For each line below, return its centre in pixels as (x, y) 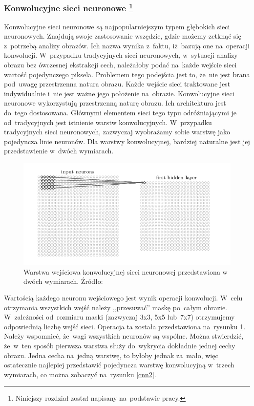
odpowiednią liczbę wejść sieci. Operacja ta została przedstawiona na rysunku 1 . (125, 326)
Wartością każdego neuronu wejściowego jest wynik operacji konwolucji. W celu (123, 297)
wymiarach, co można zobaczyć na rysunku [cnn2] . (80, 374)
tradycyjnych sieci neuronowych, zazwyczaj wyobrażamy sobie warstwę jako (117, 132)
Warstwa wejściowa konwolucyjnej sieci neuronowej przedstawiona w (126, 271)
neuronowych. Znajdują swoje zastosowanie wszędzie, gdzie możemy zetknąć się (123, 36)
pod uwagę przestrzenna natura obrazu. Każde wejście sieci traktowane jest (117, 84)
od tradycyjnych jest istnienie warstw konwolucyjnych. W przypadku (108, 122)
